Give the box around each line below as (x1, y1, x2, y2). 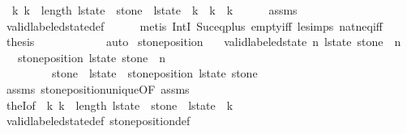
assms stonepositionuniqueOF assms (6, 80, 190, 97)
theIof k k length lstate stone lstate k (6, 96, 233, 113)
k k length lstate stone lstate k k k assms (11, 2, 298, 18)
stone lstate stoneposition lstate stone (51, 65, 258, 82)
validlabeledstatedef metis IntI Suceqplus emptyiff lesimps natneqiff (6, 17, 383, 34)
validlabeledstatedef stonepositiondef (6, 112, 191, 129)
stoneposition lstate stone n (17, 48, 165, 65)
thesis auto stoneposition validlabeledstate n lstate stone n (6, 33, 401, 50)
